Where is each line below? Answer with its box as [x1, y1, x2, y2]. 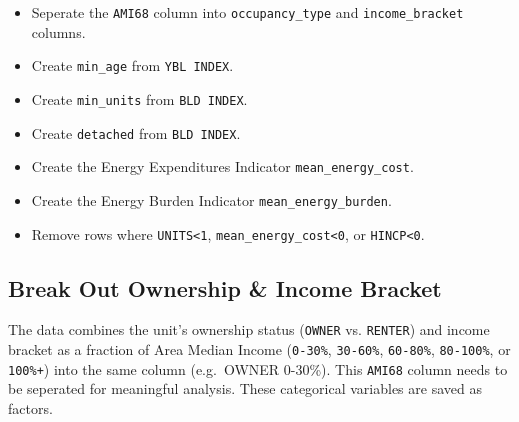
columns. [31, 21, 86, 42]
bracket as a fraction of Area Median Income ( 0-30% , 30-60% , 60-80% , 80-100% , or [8, 339, 511, 360]
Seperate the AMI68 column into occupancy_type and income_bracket [31, 2, 464, 22]
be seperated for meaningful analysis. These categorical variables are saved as [8, 378, 482, 399]
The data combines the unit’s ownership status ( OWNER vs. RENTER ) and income [8, 319, 490, 340]
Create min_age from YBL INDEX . [31, 55, 234, 76]
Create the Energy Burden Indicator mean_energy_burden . [31, 189, 392, 210]
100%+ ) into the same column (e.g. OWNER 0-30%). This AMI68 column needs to [8, 358, 508, 379]
